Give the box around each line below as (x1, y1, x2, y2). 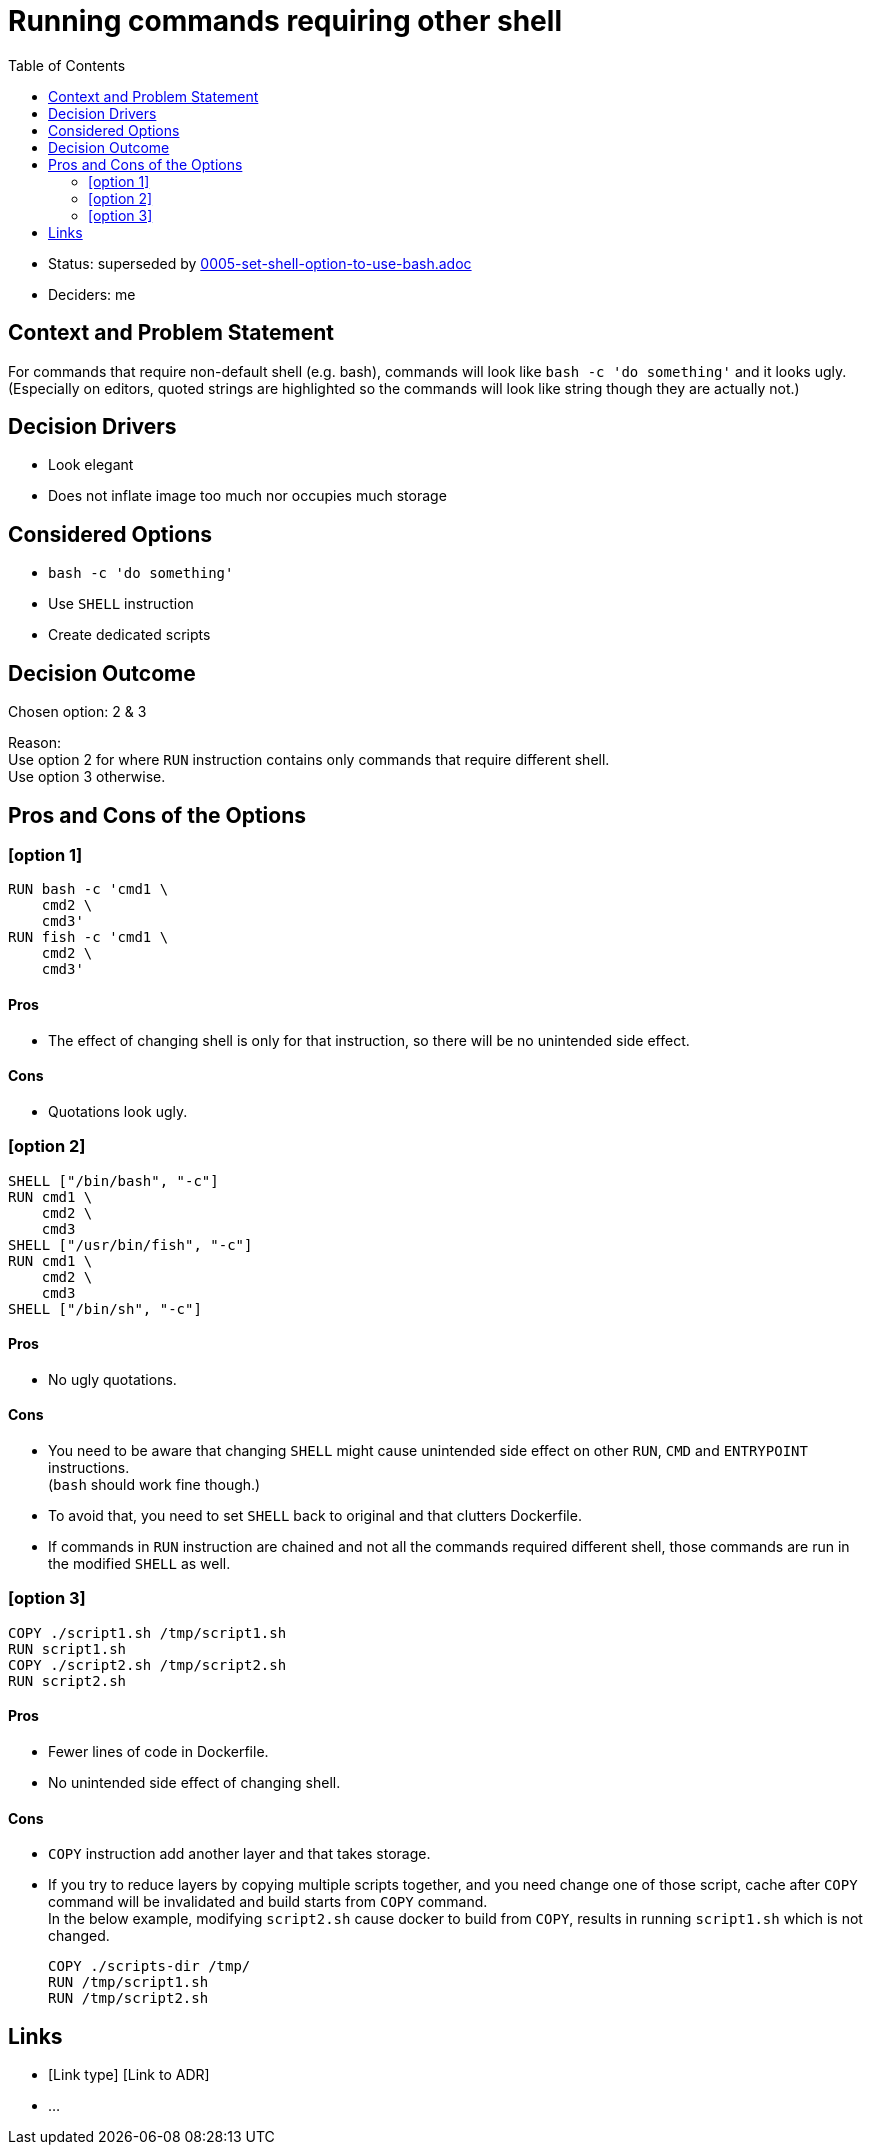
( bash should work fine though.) (48, 1475, 261, 1493)
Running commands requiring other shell (8, 4, 562, 38)
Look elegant (48, 456, 134, 474)
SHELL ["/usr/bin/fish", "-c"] (8, 1236, 253, 1253)
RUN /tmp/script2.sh (48, 1990, 209, 2007)
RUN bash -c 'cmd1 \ (8, 881, 169, 898)
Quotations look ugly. (48, 1102, 188, 1120)
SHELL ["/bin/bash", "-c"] (8, 1172, 219, 1189)
